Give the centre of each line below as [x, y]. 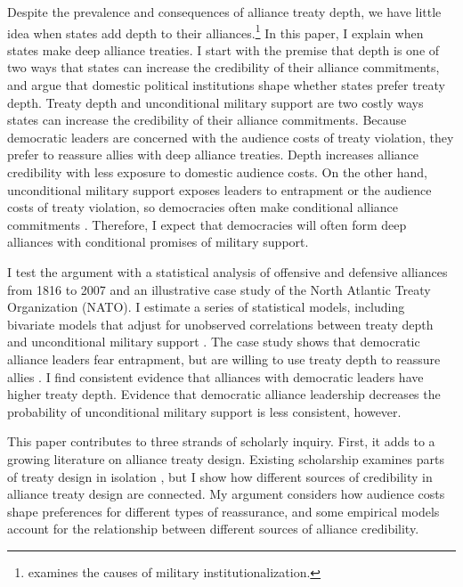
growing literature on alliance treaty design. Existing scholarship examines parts [226, 458]
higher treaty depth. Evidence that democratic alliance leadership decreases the [224, 394]
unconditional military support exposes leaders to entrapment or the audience [219, 189]
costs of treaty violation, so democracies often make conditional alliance [203, 207]
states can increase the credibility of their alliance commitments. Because [207, 120]
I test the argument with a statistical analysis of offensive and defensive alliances [227, 271]
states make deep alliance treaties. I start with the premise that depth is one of [223, 49]
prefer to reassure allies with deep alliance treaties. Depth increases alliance [213, 155]
